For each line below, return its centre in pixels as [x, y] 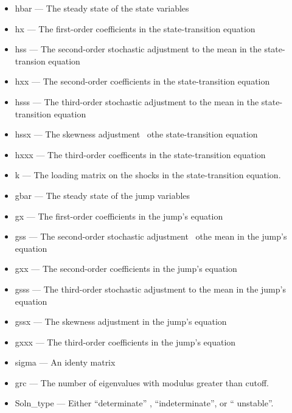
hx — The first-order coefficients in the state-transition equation [135, 28]
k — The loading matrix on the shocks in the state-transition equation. [148, 175]
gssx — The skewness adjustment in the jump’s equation [121, 321]
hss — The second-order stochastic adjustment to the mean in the [138, 49]
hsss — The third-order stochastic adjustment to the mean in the [137, 101]
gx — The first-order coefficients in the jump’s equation [119, 216]
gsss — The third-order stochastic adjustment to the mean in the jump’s [150, 289]
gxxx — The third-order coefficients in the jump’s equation [125, 342]
